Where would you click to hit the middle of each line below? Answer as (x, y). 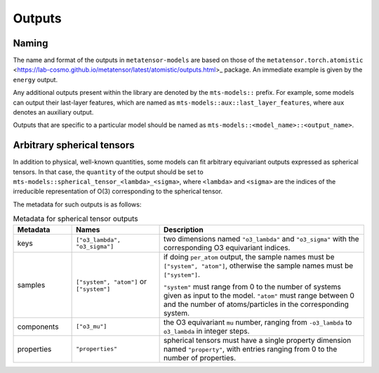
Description (183, 230)
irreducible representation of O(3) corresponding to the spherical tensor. (118, 191)
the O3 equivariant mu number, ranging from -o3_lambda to (258, 322)
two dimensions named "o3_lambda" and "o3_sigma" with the (261, 239)
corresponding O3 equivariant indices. (227, 247)
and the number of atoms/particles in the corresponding (256, 304)
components (38, 327)
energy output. (35, 79)
